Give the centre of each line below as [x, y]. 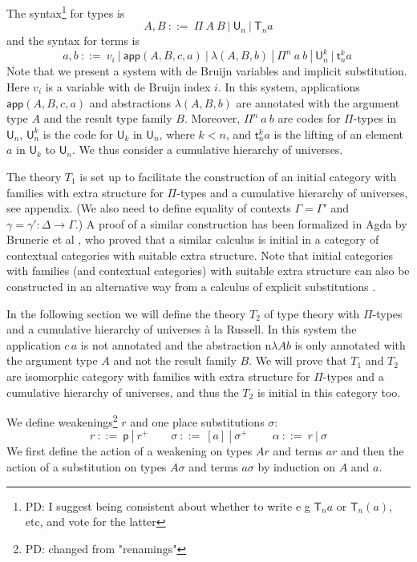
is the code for [78, 133]
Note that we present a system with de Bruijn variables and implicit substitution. [207, 71]
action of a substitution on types [87, 467]
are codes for [309, 118]
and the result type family [108, 118]
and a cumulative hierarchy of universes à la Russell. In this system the [182, 329]
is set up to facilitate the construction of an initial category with [238, 176]
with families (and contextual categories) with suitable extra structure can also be [208, 271]
